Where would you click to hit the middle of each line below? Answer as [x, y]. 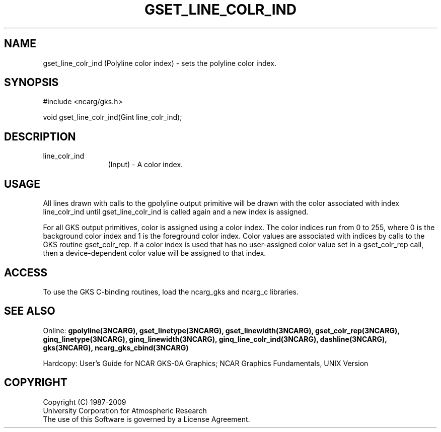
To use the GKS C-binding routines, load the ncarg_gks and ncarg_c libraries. [171, 292]
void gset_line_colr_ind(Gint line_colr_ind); [113, 117]
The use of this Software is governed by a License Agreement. [146, 419]
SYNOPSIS [31, 83]
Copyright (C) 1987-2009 [85, 402]
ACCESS [26, 272]
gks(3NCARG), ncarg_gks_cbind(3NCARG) [116, 347]
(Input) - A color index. [145, 165]
